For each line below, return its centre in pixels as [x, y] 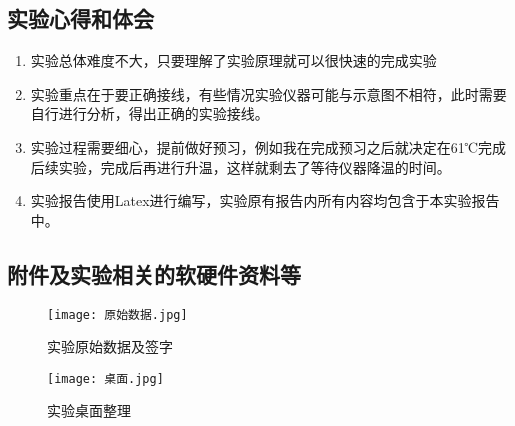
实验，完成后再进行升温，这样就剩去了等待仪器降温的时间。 [254, 166]
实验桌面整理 [89, 410]
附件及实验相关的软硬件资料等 [154, 273]
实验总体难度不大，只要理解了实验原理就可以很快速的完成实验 [233, 60]
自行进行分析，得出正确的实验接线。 [149, 113]
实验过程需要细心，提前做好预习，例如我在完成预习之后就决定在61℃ [254, 146]
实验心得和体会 [80, 18]
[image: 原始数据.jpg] [117, 314]
